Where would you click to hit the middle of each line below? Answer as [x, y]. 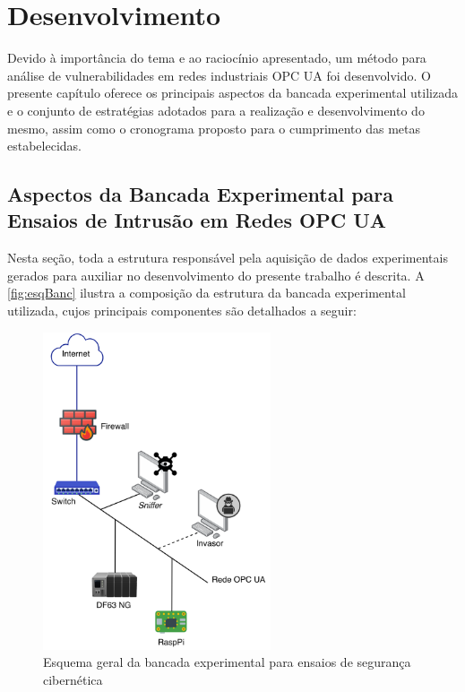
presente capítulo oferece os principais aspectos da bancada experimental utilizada [232, 93]
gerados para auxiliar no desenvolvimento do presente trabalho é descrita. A [216, 275]
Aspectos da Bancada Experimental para [201, 194]
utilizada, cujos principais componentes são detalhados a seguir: [182, 311]
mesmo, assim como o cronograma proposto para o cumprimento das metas [214, 128]
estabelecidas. [44, 146]
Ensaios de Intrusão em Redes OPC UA [197, 220]
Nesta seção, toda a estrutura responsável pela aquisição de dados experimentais [228, 258]
